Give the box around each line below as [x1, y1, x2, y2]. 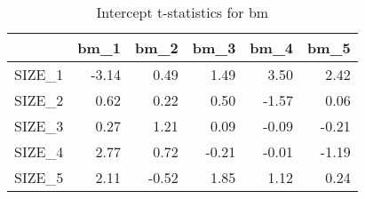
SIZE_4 [14, 141, 64, 162]
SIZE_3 [14, 115, 64, 136]
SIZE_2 [14, 90, 64, 110]
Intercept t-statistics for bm [96, 2, 269, 22]
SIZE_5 [14, 167, 64, 187]
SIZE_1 [14, 64, 64, 84]
